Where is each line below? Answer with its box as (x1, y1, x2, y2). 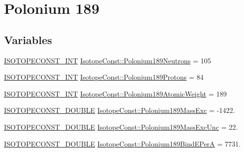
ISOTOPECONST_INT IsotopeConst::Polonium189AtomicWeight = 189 (4, 88, 227, 99)
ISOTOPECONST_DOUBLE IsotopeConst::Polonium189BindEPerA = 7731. (4, 138, 241, 149)
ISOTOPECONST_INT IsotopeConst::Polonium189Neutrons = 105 (4, 55, 211, 65)
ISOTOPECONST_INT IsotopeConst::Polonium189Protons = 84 (4, 72, 204, 82)
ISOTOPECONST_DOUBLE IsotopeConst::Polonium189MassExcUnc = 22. (4, 121, 238, 132)
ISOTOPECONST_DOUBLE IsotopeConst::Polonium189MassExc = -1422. (4, 105, 235, 115)
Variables (4, 32, 52, 47)
